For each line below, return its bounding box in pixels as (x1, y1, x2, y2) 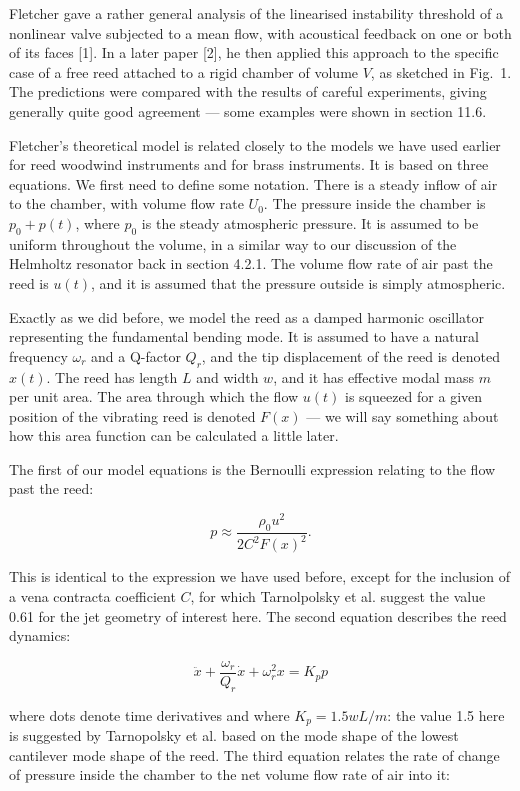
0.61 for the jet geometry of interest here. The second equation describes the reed (9, 605, 507, 626)
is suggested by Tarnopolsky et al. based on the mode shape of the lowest (9, 725, 459, 745)
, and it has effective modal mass (273, 366, 474, 387)
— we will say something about (306, 405, 499, 426)
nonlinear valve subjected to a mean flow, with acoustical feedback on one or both (9, 22, 512, 43)
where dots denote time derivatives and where (9, 704, 290, 725)
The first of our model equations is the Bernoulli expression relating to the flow (9, 458, 496, 479)
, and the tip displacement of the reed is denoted (201, 345, 500, 366)
